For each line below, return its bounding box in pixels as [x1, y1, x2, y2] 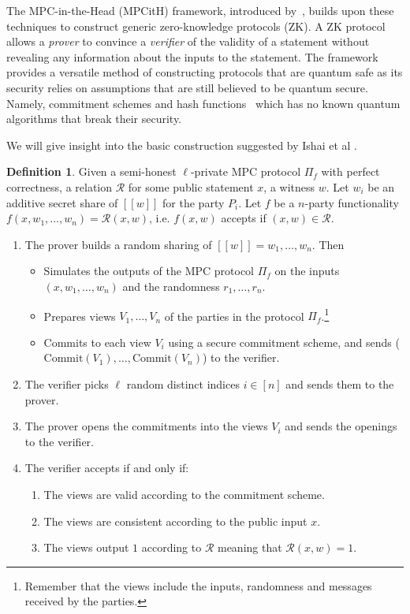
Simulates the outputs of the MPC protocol [43, 262, 254, 279]
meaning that [217, 539, 282, 556]
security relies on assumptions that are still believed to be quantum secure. [6, 79, 368, 95]
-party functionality [304, 194, 399, 210]
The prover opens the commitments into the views [24, 418, 268, 434]
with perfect [321, 163, 380, 180]
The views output [43, 539, 129, 556]
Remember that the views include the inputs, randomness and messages [24, 577, 372, 594]
